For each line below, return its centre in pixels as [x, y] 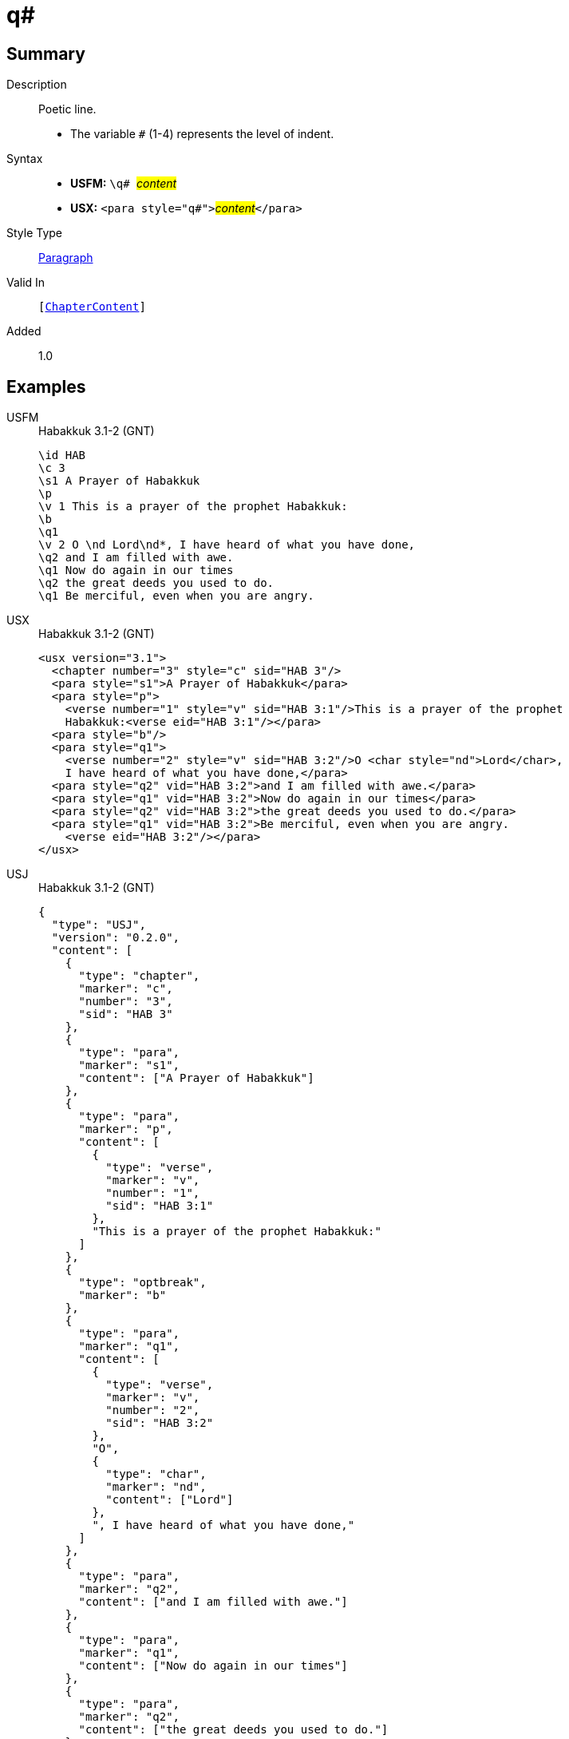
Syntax [25, 159]
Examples [46, 386]
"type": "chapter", [139, 976]
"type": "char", [156, 1474]
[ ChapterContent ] [92, 307]
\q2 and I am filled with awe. [136, 558]
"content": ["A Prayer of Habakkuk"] [196, 1078]
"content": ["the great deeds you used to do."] [233, 1730]
